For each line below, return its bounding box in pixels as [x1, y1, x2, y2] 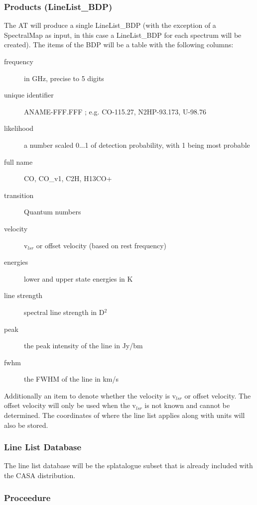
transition [4, 190, 34, 200]
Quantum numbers [24, 206, 81, 217]
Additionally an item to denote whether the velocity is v [4, 390, 176, 401]
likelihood [4, 123, 34, 133]
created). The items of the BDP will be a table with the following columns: [4, 39, 234, 50]
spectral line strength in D [24, 306, 105, 317]
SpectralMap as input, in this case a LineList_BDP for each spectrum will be [4, 29, 242, 40]
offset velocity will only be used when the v [4, 400, 136, 410]
